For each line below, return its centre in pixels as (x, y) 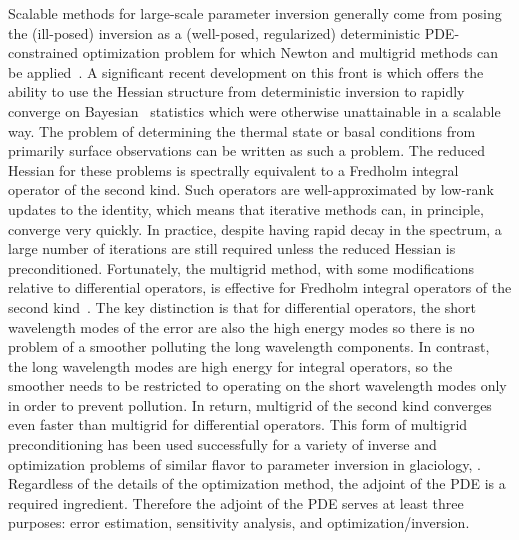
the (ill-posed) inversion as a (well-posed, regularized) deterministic (214, 32)
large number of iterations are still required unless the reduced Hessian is (232, 248)
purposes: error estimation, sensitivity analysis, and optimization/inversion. (239, 522)
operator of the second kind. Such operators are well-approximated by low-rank (251, 189)
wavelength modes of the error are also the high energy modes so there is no (241, 326)
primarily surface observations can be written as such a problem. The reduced (247, 150)
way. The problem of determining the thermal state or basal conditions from (242, 130)
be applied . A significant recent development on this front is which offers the (246, 71)
